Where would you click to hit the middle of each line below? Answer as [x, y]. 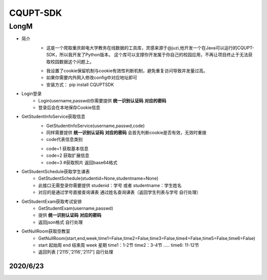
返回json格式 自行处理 [61, 222]
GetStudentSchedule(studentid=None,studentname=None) [98, 179]
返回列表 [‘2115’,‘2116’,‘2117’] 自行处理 [76, 252]
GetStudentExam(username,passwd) [76, 208]
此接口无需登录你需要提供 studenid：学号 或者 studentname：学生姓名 [110, 185]
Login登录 [32, 93]
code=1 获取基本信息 [67, 148]
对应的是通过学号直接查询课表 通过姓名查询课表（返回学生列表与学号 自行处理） [120, 192]
